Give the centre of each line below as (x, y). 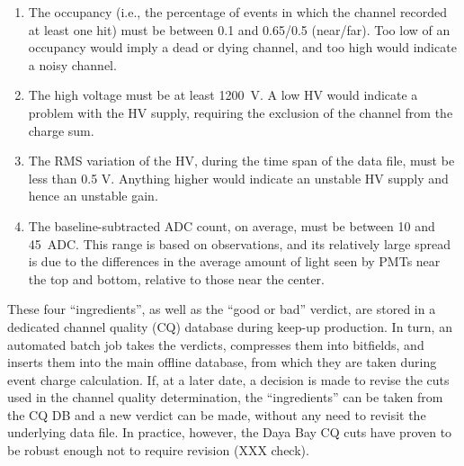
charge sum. (61, 130)
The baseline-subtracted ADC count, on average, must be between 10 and (232, 225)
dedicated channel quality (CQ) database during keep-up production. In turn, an (230, 326)
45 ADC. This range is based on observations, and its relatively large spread (239, 243)
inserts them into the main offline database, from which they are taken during (222, 362)
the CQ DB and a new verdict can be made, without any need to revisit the (217, 414)
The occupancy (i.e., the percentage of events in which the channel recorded (238, 12)
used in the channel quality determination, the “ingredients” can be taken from (225, 397)
